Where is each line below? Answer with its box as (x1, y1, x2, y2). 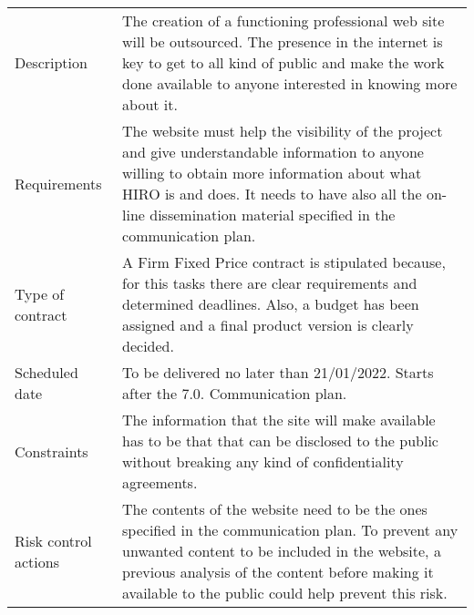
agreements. (122, 472, 198, 493)
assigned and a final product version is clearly (122, 314, 414, 335)
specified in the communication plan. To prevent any (122, 519, 459, 540)
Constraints (15, 440, 88, 462)
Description (15, 52, 88, 73)
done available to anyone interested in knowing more (122, 73, 458, 94)
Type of (15, 282, 65, 304)
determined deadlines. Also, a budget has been (122, 293, 419, 314)
